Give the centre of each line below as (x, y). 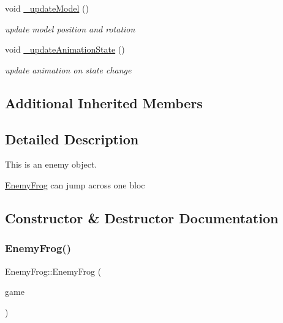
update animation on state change (68, 69)
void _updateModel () (47, 8)
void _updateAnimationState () (65, 49)
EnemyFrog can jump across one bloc (75, 184)
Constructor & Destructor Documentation (142, 217)
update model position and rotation (70, 28)
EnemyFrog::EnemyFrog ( (53, 271)
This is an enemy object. (51, 164)
